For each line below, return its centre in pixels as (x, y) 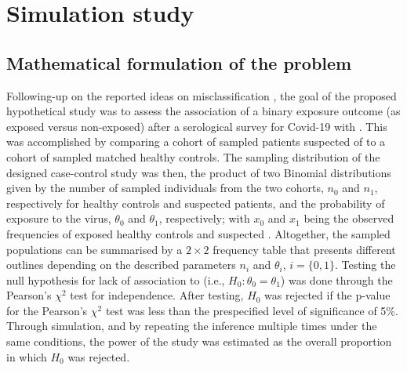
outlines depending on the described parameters (121, 265)
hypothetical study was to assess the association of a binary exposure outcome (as (203, 111)
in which (27, 356)
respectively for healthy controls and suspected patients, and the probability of (196, 203)
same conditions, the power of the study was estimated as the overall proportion (199, 341)
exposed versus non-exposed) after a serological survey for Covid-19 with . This (197, 126)
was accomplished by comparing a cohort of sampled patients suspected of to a (196, 141)
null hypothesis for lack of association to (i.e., (116, 279)
